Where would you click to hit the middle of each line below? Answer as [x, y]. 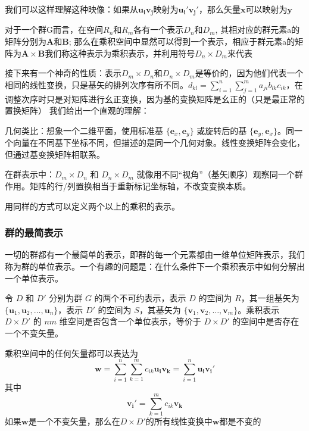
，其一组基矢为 [270, 298]
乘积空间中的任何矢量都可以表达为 [71, 353]
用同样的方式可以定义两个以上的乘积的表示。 [92, 206]
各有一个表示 [159, 29]
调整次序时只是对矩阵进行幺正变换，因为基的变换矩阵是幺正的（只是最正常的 [155, 99]
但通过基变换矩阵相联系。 [55, 154]
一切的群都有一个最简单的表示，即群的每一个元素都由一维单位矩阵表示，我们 [155, 254]
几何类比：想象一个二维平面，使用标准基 [84, 130]
